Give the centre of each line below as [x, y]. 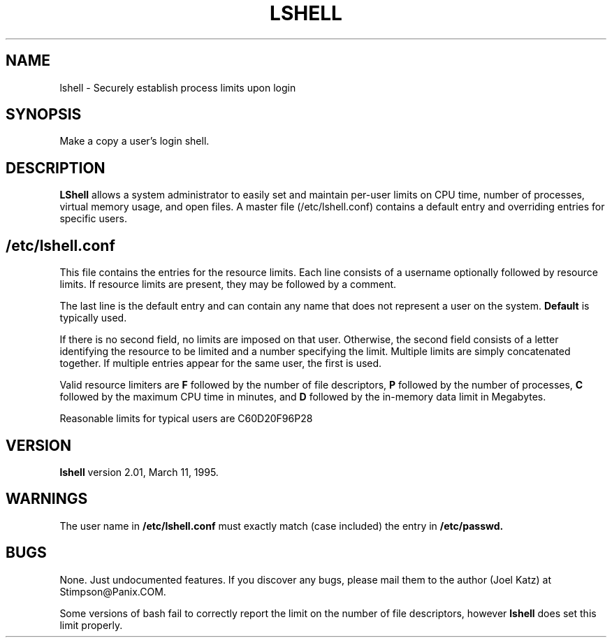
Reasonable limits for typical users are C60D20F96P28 [186, 419]
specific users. [93, 219]
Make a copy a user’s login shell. [134, 141]
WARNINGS [47, 499]
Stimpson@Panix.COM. [113, 591]
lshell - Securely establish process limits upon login [178, 87]
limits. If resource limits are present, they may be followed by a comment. [228, 284]
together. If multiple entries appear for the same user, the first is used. [221, 363]
